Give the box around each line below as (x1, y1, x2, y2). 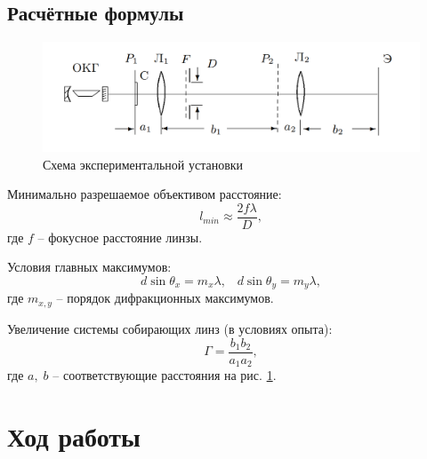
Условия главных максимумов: (7, 257, 172, 276)
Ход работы (7, 417, 141, 454)
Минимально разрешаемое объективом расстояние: (7, 185, 282, 203)
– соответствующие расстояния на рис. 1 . (52, 366, 277, 384)
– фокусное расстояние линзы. (37, 227, 203, 246)
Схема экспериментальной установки (43, 154, 244, 173)
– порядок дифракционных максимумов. (56, 289, 274, 307)
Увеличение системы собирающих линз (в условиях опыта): (7, 319, 333, 337)
